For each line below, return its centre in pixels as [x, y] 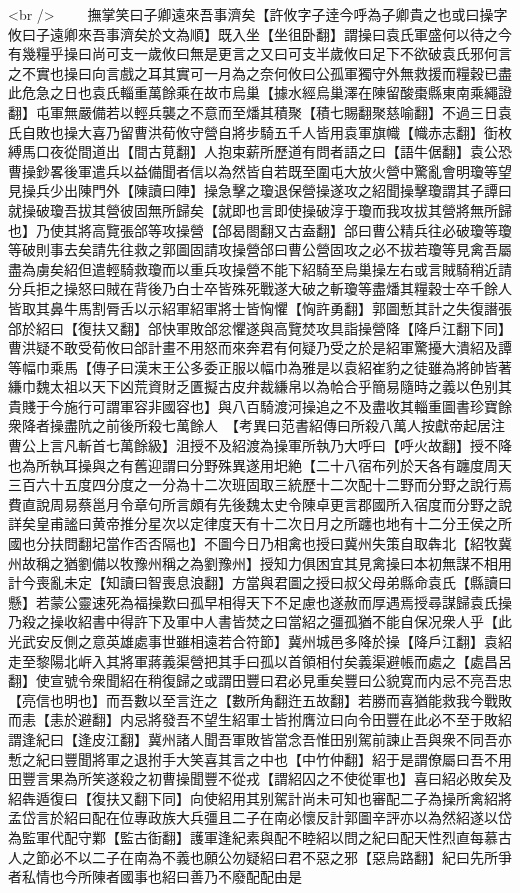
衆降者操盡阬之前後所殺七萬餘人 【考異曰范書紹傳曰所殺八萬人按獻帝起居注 [256, 425]
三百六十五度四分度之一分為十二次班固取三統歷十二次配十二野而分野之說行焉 [260, 484]
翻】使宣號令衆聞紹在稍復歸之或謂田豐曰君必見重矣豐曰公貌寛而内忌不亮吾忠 [260, 680]
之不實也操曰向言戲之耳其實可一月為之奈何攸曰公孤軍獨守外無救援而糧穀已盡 [260, 72]
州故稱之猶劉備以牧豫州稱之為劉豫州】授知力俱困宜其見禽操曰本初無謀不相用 [260, 562]
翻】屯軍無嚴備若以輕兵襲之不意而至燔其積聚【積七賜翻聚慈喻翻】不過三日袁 [260, 111]
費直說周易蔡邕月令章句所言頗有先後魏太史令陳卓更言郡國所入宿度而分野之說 [260, 503]
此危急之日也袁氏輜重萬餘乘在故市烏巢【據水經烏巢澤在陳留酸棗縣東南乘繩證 [260, 92]
